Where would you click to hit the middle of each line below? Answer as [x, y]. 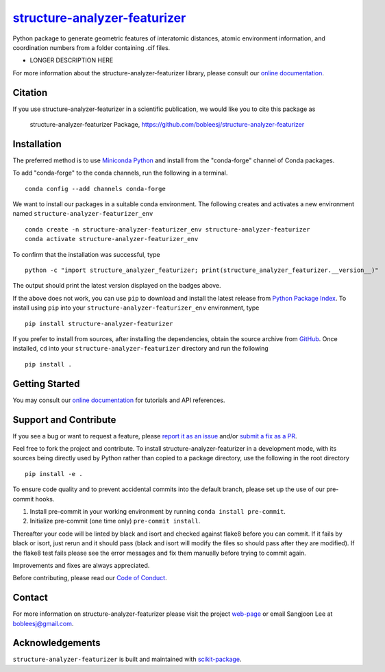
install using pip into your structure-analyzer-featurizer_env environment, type [136, 308]
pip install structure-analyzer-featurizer [99, 323]
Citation [30, 92]
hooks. [45, 499]
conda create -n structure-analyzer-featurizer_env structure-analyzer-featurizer [167, 229]
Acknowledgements [57, 643]
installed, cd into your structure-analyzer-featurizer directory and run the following [140, 349]
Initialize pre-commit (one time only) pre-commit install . [115, 521]
